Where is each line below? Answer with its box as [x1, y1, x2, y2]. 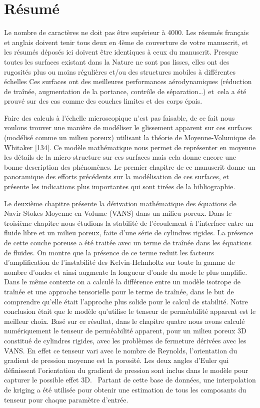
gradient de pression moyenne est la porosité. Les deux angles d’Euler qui [4, 355, 229, 365]
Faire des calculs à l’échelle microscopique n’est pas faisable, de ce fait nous [4, 112, 235, 123]
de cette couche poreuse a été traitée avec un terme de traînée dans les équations [4, 237, 252, 247]
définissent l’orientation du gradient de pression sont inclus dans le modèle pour [4, 364, 248, 375]
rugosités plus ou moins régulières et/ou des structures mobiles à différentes [4, 66, 235, 77]
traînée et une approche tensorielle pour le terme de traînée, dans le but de [4, 286, 234, 296]
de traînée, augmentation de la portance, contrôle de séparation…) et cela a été [4, 86, 246, 96]
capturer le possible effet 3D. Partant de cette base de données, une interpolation [4, 374, 256, 385]
